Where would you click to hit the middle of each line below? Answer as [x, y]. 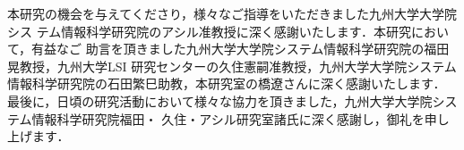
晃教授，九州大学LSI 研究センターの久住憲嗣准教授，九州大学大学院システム [232, 66]
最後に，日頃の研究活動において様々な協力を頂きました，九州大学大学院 [220, 100]
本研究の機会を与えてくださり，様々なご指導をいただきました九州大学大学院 [232, 13]
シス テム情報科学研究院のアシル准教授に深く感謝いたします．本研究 [210, 31]
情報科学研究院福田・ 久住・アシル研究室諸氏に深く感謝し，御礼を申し [241, 118]
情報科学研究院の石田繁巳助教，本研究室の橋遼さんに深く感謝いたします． [227, 83]
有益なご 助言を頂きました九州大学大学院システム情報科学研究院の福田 [241, 49]
